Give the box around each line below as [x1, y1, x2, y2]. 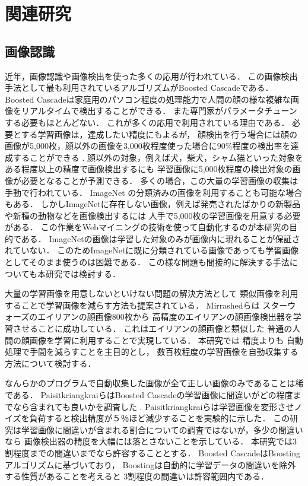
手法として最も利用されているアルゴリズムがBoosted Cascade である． [5, 81, 274, 94]
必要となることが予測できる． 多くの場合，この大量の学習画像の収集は [21, 174, 298, 186]
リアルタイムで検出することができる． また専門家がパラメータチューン [21, 104, 297, 117]
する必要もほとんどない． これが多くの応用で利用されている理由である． [5, 116, 290, 128]
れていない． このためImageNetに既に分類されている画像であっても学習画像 [5, 244, 299, 256]
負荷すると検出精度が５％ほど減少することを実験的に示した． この [29, 412, 290, 424]
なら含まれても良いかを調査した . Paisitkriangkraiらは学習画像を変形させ [12, 400, 294, 412]
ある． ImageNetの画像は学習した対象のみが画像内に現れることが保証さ [21, 232, 300, 244]
